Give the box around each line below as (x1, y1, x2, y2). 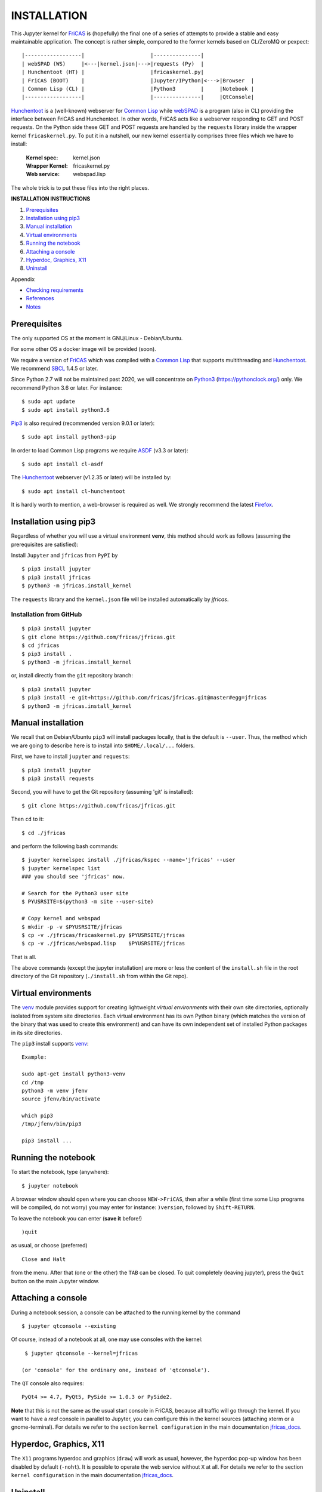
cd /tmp (21, 1079, 44, 1086)
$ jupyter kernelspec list (21, 865, 101, 871)
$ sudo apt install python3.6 (21, 406, 110, 413)
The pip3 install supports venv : (11, 1040, 89, 1047)
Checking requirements (26, 286, 83, 294)
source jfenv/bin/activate (21, 1096, 101, 1102)
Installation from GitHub (11, 611, 82, 619)
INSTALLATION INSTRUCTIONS (11, 195, 91, 202)
